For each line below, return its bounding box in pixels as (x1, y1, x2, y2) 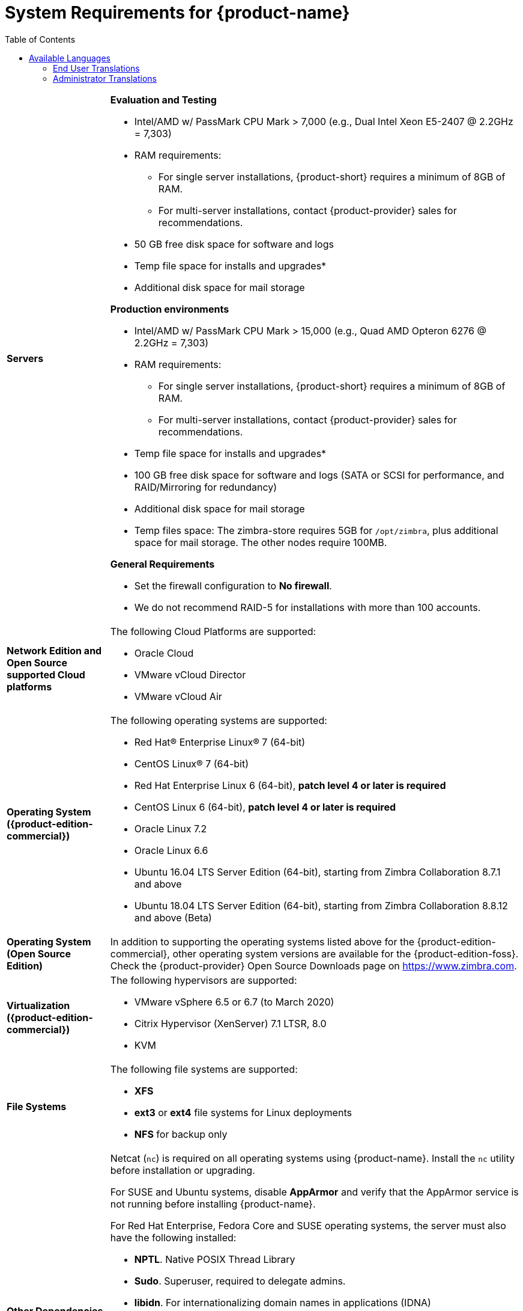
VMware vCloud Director (134, 668, 246, 681)
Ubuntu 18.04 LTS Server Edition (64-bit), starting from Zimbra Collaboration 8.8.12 (134, 899, 508, 912)
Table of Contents (5, 34, 76, 45)
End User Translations (53, 63, 140, 73)
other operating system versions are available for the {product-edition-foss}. (172, 947, 519, 960)
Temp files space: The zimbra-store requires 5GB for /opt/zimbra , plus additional (134, 524, 498, 536)
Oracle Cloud (134, 646, 194, 659)
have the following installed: (110, 1231, 237, 1244)
